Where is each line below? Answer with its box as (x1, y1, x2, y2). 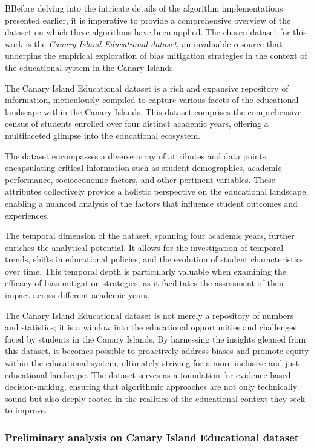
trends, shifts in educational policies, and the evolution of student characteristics (5, 253, 304, 266)
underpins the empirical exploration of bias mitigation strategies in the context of (5, 49, 307, 62)
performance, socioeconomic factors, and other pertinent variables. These (5, 173, 275, 186)
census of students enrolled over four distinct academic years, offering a (5, 117, 269, 130)
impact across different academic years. (5, 289, 150, 301)
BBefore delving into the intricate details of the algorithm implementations (5, 2, 283, 14)
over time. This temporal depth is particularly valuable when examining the (5, 264, 287, 277)
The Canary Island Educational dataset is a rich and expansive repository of (5, 81, 289, 94)
